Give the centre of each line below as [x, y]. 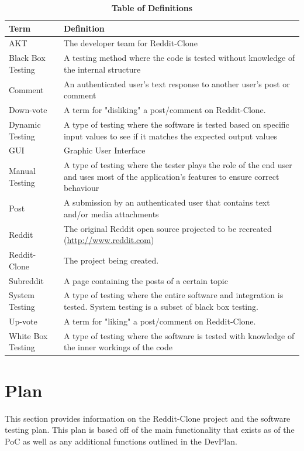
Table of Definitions [152, 8]
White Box [28, 335]
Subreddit [26, 280]
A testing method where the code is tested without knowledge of [179, 58]
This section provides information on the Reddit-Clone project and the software [148, 418]
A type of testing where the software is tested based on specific [176, 124]
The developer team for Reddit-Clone [130, 43]
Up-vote [23, 321]
